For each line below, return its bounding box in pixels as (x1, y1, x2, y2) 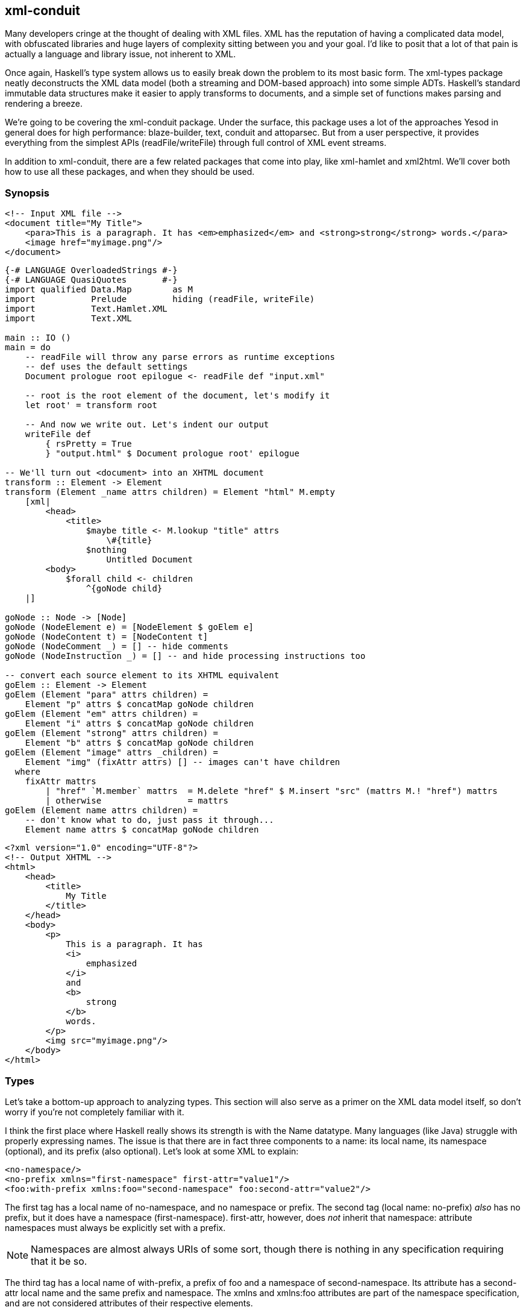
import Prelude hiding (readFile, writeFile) (5, 294, 315, 304)
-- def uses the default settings (25, 362, 188, 372)
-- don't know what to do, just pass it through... (25, 815, 274, 825)
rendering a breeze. (5, 98, 83, 109)
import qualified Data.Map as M (5, 285, 193, 295)
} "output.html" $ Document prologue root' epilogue (45, 449, 299, 459)
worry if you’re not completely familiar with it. (5, 1106, 184, 1117)
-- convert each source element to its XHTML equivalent (5, 670, 280, 681)
